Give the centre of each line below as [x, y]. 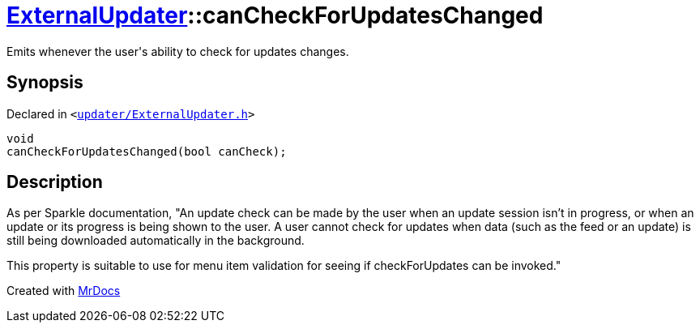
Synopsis [45, 83]
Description [55, 182]
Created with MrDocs [64, 291]
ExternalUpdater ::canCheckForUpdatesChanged [275, 15]
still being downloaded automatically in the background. [156, 241]
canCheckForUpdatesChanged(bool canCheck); [147, 151]
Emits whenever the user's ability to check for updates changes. [178, 51]
